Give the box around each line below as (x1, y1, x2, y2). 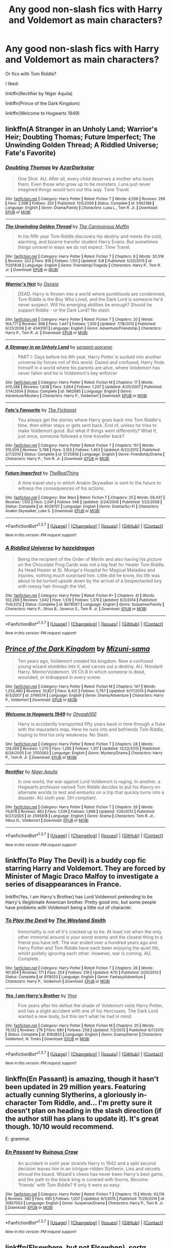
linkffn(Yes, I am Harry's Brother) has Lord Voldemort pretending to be (5, 893, 153, 899)
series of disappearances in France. (5, 880, 122, 889)
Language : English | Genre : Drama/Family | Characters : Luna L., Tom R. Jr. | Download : (5, 205, 158, 210)
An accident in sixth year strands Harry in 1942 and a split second (17, 1160, 156, 1166)
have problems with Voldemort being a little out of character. (5, 904, 132, 911)
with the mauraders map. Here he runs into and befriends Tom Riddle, (17, 726, 164, 732)
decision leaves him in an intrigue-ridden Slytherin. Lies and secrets (17, 1166, 160, 1172)
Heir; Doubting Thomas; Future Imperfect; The (5, 133, 156, 141)
